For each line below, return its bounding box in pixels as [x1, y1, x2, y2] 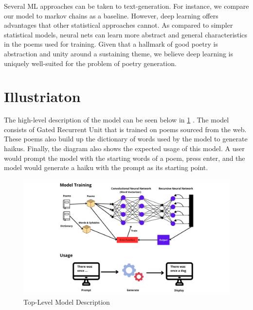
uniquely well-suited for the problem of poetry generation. [4, 58, 177, 68]
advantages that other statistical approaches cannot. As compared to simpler [4, 20, 233, 30]
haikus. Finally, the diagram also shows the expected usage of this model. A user [4, 143, 245, 154]
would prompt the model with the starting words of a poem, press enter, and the [4, 153, 245, 163]
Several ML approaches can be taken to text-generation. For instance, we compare [4, 1, 249, 11]
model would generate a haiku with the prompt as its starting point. [4, 162, 208, 172]
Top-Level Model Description [23, 296, 110, 307]
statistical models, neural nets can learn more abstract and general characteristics [4, 29, 248, 39]
